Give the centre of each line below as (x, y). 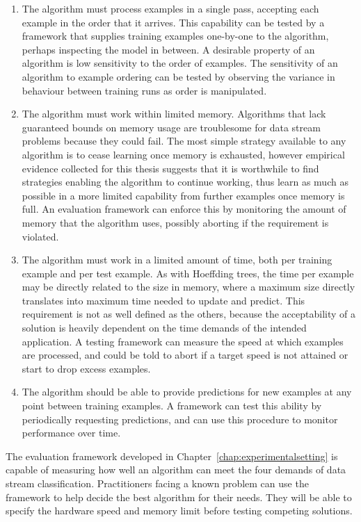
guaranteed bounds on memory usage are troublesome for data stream (171, 127)
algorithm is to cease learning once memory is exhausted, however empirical (183, 154)
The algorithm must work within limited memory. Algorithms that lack (174, 114)
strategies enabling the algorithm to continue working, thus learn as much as (185, 182)
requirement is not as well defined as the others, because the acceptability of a (188, 314)
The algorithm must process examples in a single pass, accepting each (170, 8)
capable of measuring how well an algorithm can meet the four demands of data (176, 470)
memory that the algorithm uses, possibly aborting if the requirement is (175, 222)
